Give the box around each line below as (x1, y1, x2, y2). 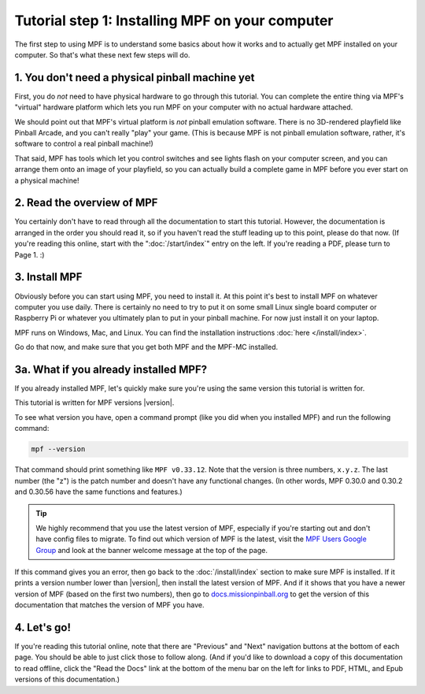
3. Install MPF (14, 270, 83, 284)
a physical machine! (14, 176, 79, 185)
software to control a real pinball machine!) (14, 139, 153, 149)
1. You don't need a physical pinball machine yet (14, 71, 255, 84)
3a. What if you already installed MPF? (14, 362, 208, 376)
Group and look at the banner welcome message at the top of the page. (35, 545, 268, 555)
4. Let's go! (14, 621, 71, 634)
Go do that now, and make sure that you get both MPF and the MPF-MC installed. (14, 343, 279, 352)
